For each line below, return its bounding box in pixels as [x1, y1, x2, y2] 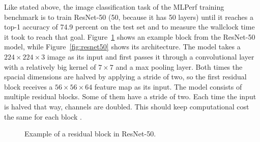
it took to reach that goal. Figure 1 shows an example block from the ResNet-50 [4, 31, 255, 42]
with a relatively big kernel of [4, 61, 96, 72]
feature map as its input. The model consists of [94, 81, 242, 92]
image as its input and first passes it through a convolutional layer [47, 51, 254, 62]
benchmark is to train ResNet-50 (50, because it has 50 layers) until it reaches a [4, 11, 253, 22]
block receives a [4, 81, 53, 92]
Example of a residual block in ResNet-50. [24, 128, 156, 139]
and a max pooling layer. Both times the [115, 61, 243, 72]
